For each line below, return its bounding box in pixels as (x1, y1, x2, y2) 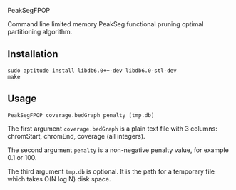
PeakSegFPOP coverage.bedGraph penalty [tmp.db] (7, 111, 155, 119)
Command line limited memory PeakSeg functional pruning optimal (7, 20, 204, 28)
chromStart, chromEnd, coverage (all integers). (7, 131, 145, 140)
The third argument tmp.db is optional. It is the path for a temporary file (7, 167, 215, 176)
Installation (7, 48, 58, 60)
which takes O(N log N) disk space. (7, 174, 112, 183)
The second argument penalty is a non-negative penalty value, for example (7, 146, 230, 154)
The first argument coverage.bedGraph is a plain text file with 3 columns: (7, 124, 217, 133)
